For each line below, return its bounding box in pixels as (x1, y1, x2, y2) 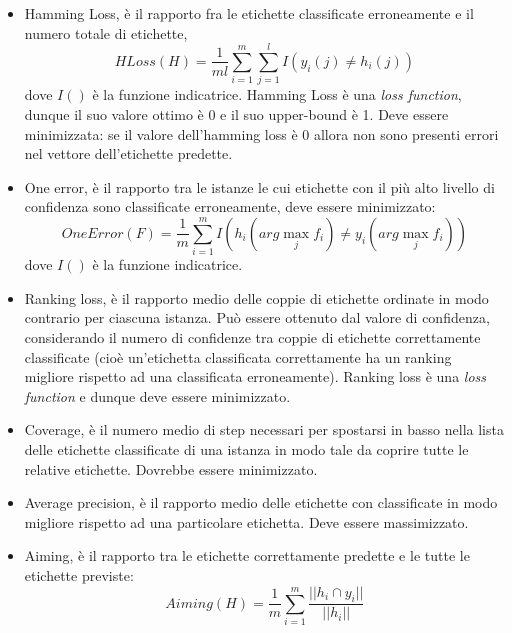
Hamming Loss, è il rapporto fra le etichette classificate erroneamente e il (24, 3, 474, 23)
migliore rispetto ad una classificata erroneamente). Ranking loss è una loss (24, 366, 486, 387)
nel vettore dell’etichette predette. (24, 143, 233, 164)
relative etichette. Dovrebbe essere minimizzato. (24, 458, 318, 479)
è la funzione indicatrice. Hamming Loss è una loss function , (92, 84, 462, 105)
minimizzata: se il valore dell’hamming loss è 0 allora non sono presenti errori (24, 123, 499, 144)
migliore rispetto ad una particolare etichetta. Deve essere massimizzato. (24, 511, 469, 532)
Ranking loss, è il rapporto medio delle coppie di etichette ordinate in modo (24, 287, 489, 308)
